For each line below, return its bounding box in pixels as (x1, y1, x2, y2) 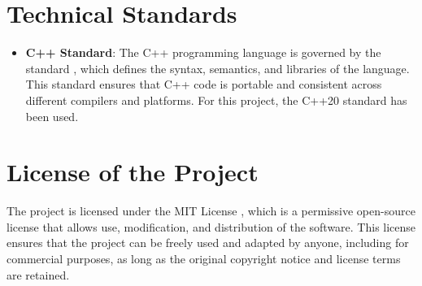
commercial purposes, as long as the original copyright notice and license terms (7, 250, 401, 266)
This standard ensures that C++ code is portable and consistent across (25, 76, 382, 93)
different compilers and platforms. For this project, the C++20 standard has (25, 91, 407, 108)
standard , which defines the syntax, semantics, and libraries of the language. (25, 59, 410, 76)
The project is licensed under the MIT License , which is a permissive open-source (7, 202, 415, 219)
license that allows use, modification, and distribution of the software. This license (7, 218, 416, 235)
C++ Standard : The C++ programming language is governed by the (25, 44, 381, 61)
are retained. (7, 266, 70, 283)
